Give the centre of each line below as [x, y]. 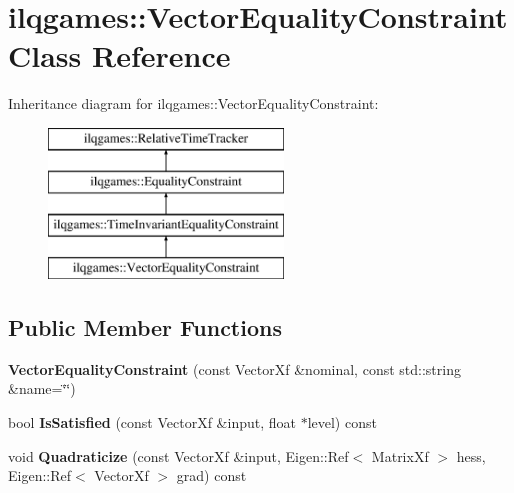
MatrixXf [400, 455]
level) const [342, 422]
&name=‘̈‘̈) [42, 388]
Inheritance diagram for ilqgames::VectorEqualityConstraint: [193, 103]
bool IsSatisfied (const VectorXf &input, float [152, 422]
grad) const [211, 475]
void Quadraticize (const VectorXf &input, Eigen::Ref [178, 455]
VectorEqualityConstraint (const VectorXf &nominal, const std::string [234, 368]
